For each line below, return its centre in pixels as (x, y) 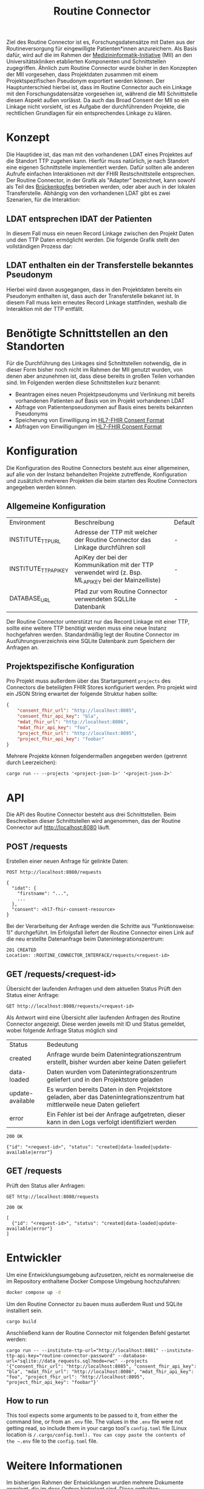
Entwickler (34, 1258)
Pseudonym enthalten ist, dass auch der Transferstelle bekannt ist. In (93, 296)
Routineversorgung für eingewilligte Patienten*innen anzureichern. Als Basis (102, 49)
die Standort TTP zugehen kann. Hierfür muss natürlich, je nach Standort (98, 161)
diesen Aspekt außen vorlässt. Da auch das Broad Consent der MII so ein (98, 100)
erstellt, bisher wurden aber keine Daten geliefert (116, 1062)
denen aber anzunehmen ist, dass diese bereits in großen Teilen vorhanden (101, 376)
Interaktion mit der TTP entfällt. (45, 308)
